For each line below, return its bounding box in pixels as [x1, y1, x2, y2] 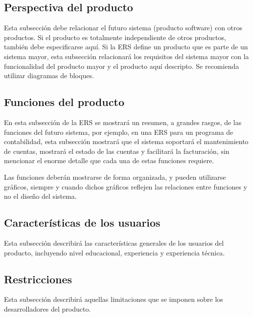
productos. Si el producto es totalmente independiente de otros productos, [4, 32, 226, 42]
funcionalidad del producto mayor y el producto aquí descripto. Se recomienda [4, 61, 239, 71]
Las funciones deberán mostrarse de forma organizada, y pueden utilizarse [4, 171, 226, 182]
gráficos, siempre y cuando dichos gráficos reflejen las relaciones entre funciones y [4, 181, 247, 191]
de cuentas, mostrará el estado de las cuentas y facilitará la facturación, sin [4, 146, 230, 156]
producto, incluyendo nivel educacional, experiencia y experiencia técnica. [4, 247, 225, 257]
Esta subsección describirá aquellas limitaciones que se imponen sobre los [4, 294, 223, 304]
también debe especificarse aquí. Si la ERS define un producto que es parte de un [4, 42, 248, 52]
